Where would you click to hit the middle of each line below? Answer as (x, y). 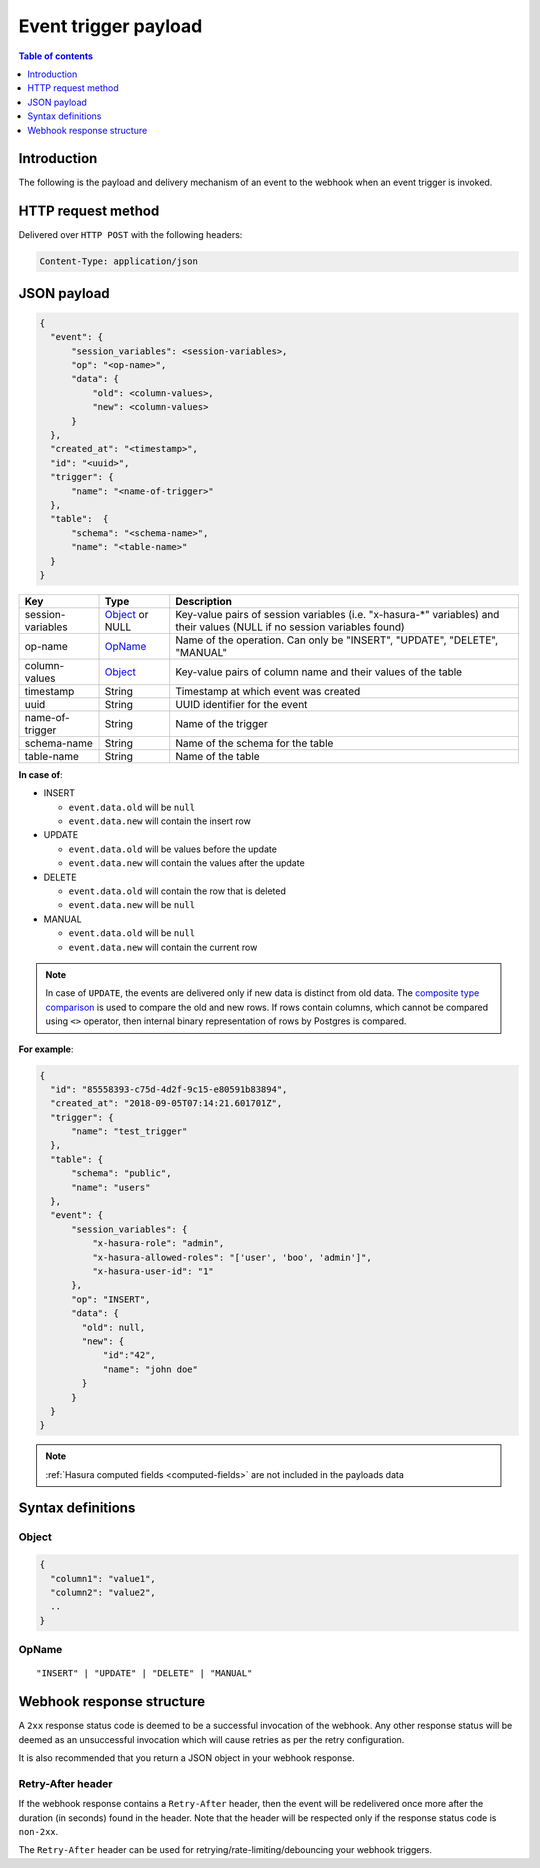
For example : (46, 1049)
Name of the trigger (222, 723)
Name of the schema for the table (254, 743)
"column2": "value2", (103, 1593)
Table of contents (56, 56)
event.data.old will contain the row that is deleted (177, 891)
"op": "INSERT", (111, 1299)
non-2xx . (38, 1831)
